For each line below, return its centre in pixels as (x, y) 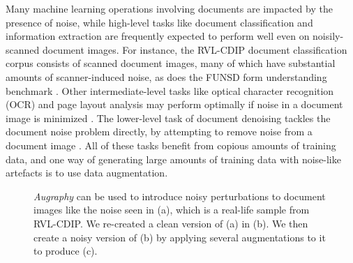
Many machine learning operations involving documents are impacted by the (169, 8)
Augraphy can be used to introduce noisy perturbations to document (180, 196)
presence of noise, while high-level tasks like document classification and (159, 22)
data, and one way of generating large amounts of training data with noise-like (173, 159)
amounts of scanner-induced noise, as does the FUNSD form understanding (166, 76)
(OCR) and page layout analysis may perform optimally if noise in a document (174, 104)
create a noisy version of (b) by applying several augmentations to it (180, 237)
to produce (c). (66, 251)
